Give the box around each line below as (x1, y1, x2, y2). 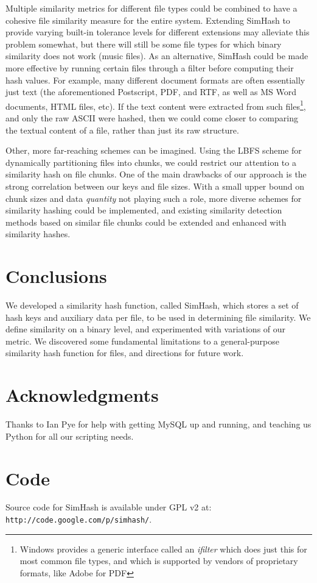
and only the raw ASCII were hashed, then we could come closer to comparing (5, 112, 298, 124)
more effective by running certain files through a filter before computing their (5, 61, 294, 74)
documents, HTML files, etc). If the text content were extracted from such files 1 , (5, 98, 306, 112)
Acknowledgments (5, 382, 159, 407)
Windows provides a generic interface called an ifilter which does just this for (19, 542, 307, 555)
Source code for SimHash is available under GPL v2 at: (5, 501, 212, 513)
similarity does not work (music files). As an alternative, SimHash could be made (5, 49, 308, 62)
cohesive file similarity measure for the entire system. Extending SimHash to (5, 13, 290, 26)
